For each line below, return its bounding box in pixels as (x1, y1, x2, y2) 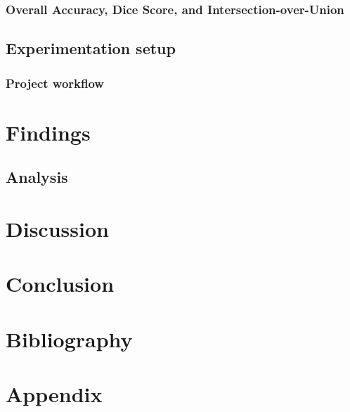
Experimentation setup (6, 37, 176, 59)
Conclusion (6, 269, 115, 298)
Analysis (6, 166, 68, 188)
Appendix (6, 379, 103, 408)
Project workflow (6, 74, 104, 91)
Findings (6, 117, 91, 146)
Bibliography (6, 324, 133, 353)
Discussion (6, 214, 109, 243)
